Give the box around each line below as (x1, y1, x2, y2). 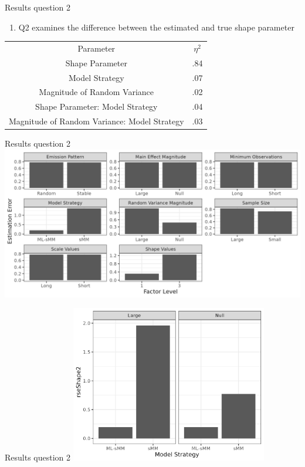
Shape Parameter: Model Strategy (35, 100, 158, 113)
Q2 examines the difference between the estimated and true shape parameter (18, 21, 294, 33)
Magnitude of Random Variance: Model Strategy (9, 115, 184, 127)
